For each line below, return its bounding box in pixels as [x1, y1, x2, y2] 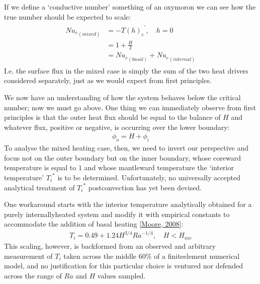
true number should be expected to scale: [4, 11, 131, 22]
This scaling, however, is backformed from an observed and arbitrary [4, 240, 216, 251]
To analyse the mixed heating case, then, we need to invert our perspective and [4, 143, 249, 153]
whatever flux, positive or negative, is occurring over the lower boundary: [4, 121, 230, 132]
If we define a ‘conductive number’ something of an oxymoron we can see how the [4, 2, 256, 12]
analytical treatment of [4, 182, 75, 192]
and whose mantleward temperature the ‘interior [84, 162, 234, 173]
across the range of [4, 270, 62, 280]
